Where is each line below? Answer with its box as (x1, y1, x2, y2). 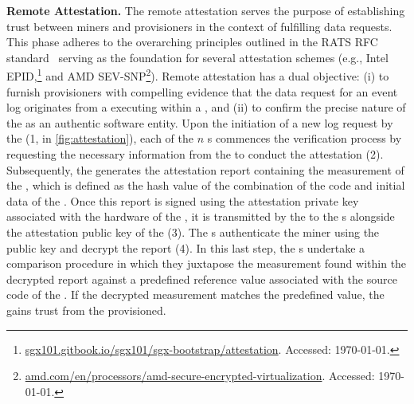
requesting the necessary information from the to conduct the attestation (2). (6, 146, 384, 162)
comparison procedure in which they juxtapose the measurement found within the (6, 255, 407, 272)
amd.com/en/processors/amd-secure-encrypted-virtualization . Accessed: (25, 367, 375, 384)
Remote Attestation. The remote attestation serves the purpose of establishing (6, 2, 405, 18)
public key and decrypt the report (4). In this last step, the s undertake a (6, 239, 365, 256)
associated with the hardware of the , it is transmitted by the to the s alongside (6, 208, 395, 225)
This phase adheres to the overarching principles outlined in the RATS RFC (6, 33, 378, 50)
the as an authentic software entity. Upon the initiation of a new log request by (6, 114, 393, 131)
